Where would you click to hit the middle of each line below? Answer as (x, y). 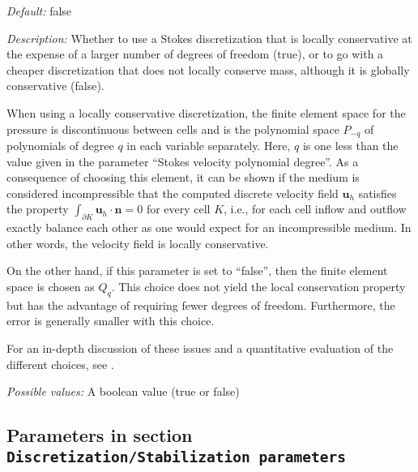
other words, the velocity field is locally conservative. (138, 243)
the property (38, 209)
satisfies (377, 193)
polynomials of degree (60, 146)
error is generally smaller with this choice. (111, 321)
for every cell (178, 209)
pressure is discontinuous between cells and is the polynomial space (173, 129)
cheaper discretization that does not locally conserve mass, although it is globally (208, 69)
